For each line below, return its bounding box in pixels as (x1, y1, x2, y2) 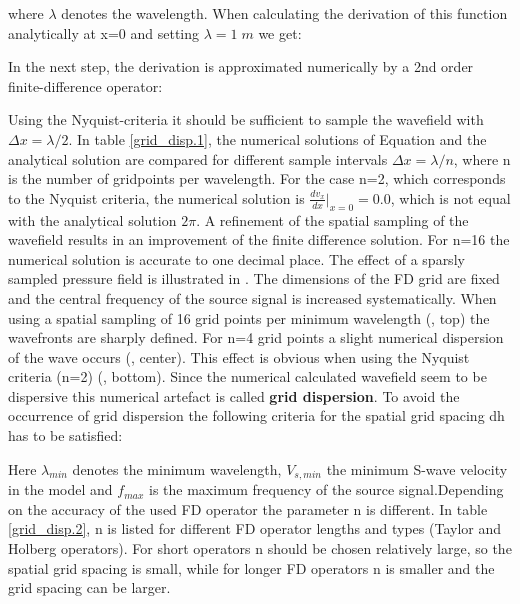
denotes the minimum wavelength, (72, 458, 282, 479)
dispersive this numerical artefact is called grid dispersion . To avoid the (8, 385, 460, 406)
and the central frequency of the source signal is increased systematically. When (8, 287, 497, 308)
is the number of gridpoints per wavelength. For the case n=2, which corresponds (8, 168, 506, 189)
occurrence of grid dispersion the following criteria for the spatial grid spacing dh (8, 405, 505, 426)
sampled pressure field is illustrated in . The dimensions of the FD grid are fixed (8, 268, 500, 289)
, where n (453, 148, 511, 169)
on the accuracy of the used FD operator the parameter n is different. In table (8, 498, 488, 519)
